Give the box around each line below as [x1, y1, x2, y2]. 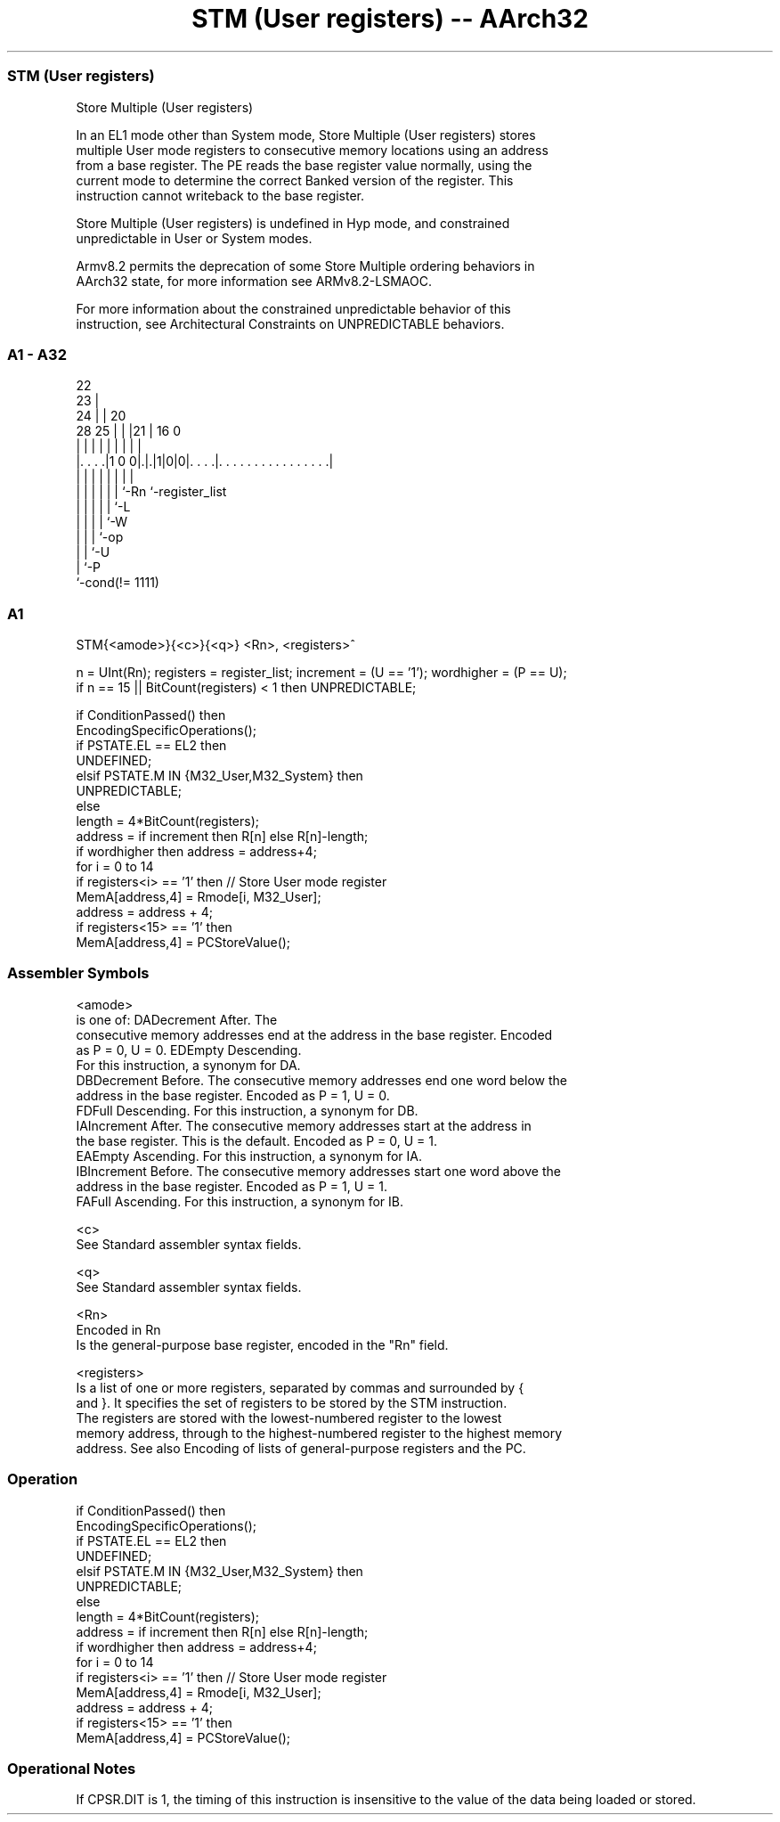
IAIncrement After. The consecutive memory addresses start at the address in [76, 1117, 532, 1133]
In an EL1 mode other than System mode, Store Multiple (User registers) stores [76, 127, 536, 143]
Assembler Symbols [7, 964, 150, 983]
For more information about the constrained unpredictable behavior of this [76, 300, 511, 316]
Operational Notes [7, 1759, 136, 1777]
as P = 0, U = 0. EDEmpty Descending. [76, 1042, 302, 1058]
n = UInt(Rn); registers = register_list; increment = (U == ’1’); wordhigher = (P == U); [76, 665, 567, 680]
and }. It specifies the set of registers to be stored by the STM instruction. [76, 1394, 508, 1410]
